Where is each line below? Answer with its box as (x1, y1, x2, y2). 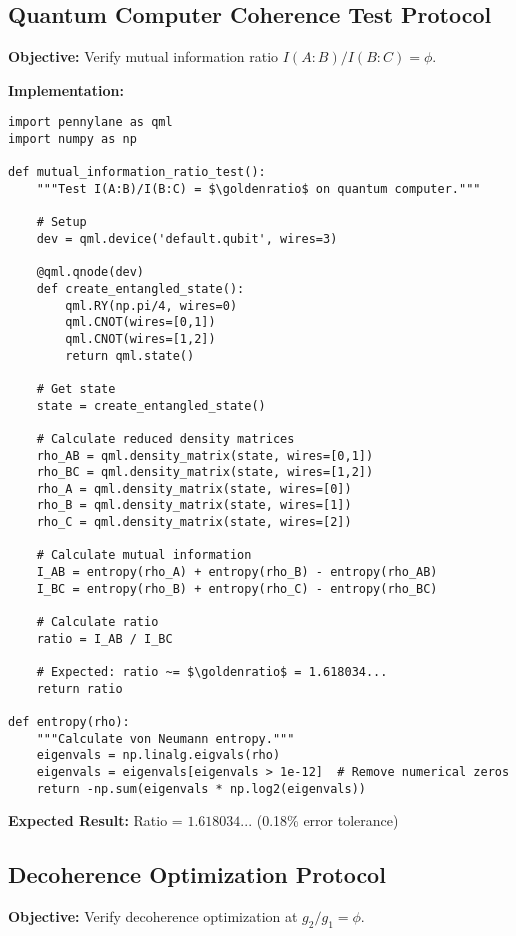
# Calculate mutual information (36, 548, 252, 563)
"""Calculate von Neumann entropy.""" (36, 731, 295, 746)
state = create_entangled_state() (36, 398, 266, 413)
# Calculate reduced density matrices (36, 431, 295, 446)
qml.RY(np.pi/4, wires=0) (65, 298, 238, 313)
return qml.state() (65, 348, 195, 363)
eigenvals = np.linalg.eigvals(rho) (36, 748, 281, 763)
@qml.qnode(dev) (36, 265, 145, 280)
